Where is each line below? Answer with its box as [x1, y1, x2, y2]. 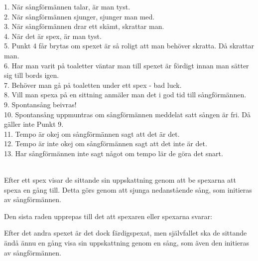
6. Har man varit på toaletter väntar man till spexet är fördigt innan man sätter [4, 60, 249, 70]
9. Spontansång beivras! [4, 99, 77, 109]
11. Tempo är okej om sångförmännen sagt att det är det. [4, 128, 180, 139]
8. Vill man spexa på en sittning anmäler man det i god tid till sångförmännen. [4, 89, 247, 100]
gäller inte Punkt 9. [4, 119, 64, 129]
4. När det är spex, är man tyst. [4, 30, 102, 41]
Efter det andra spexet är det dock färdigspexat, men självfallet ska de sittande [4, 228, 247, 238]
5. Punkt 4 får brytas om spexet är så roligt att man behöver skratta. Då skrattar [4, 40, 254, 51]
